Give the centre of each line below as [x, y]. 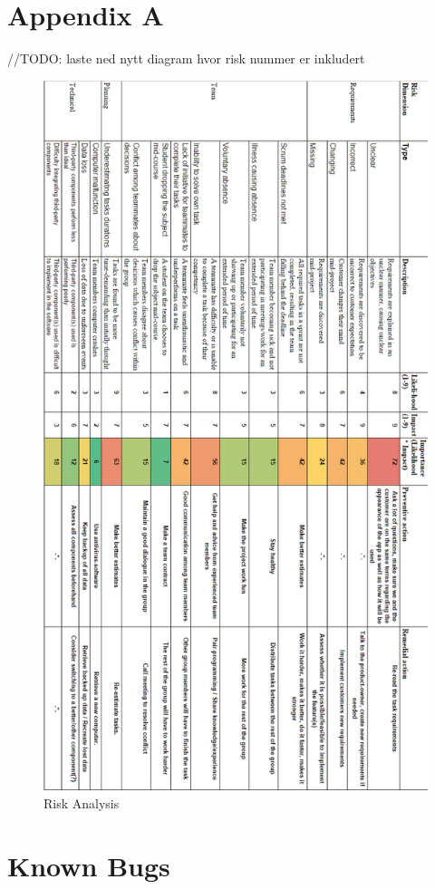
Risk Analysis [82, 803]
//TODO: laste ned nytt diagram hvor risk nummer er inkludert [186, 58]
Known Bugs [89, 865]
